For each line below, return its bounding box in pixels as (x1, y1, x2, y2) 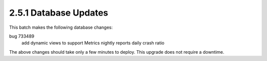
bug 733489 (9, 33, 35, 39)
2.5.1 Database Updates (9, 7, 108, 18)
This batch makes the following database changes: (9, 24, 113, 30)
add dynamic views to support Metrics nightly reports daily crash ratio (21, 40, 165, 46)
